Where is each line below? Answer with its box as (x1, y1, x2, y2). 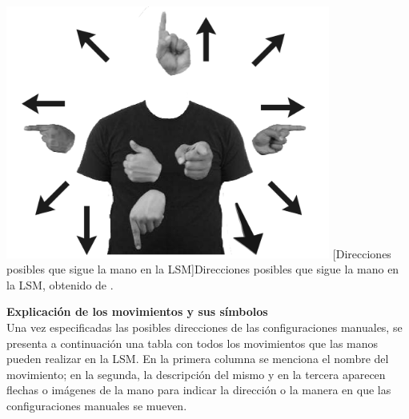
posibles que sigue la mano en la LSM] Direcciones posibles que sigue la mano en (6, 261, 399, 277)
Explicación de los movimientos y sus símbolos (6, 303, 268, 320)
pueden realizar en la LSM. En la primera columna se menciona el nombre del (6, 350, 389, 367)
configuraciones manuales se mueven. (6, 397, 187, 413)
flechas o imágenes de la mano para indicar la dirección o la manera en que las (6, 381, 391, 398)
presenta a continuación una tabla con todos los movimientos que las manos (6, 334, 379, 351)
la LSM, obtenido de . (6, 276, 114, 293)
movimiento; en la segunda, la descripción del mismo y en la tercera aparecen (6, 365, 386, 382)
